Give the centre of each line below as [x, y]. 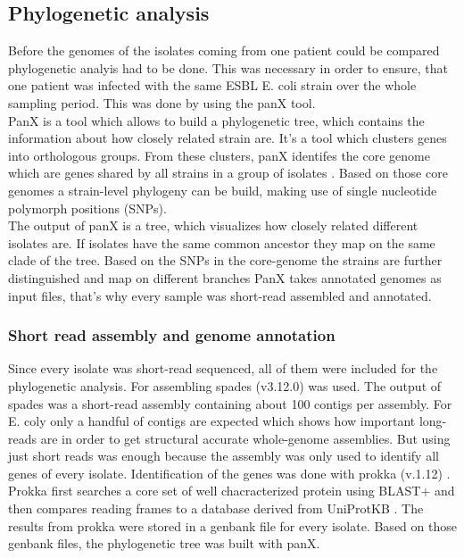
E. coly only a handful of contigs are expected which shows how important [212, 421]
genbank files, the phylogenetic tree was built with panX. [164, 543]
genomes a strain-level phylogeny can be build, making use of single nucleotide [223, 190]
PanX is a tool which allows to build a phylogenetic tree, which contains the [216, 120]
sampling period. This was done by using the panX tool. [162, 102]
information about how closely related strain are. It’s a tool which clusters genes [228, 138]
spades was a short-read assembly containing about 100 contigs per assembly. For [230, 403]
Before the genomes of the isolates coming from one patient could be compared [224, 50]
